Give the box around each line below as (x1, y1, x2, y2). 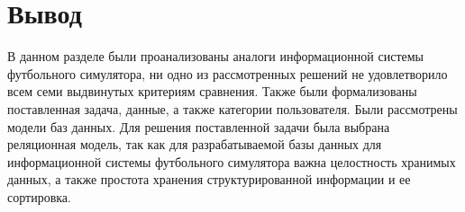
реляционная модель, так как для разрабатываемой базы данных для (7, 135, 382, 154)
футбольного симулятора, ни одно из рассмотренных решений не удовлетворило (7, 64, 448, 83)
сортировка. (7, 187, 71, 206)
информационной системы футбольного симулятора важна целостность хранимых (7, 152, 456, 171)
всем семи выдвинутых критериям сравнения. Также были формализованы (7, 82, 417, 101)
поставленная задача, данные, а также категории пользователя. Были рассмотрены (7, 99, 458, 118)
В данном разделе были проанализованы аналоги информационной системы (7, 47, 424, 66)
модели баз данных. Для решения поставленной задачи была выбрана (7, 117, 390, 136)
